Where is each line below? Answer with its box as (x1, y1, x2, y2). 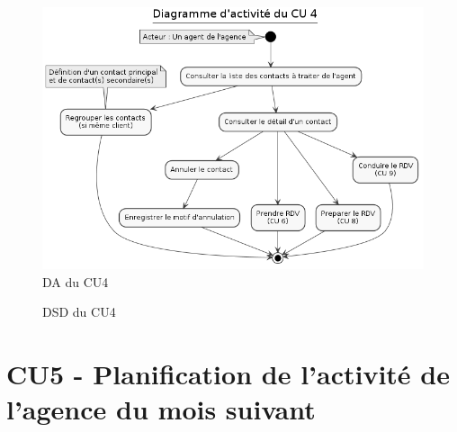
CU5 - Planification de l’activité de (6, 355, 450, 392)
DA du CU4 (42, 272, 109, 291)
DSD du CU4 (42, 302, 116, 321)
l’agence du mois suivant (6, 391, 316, 427)
